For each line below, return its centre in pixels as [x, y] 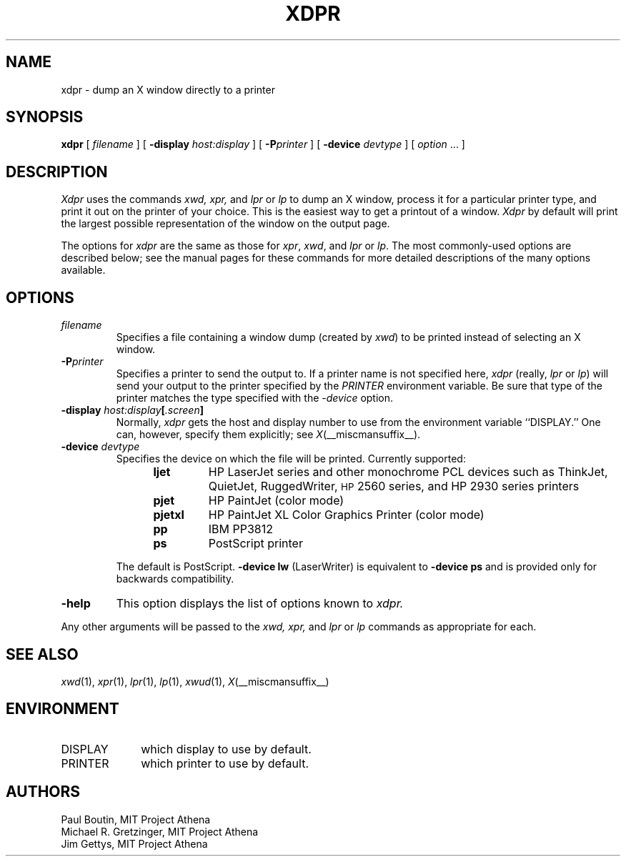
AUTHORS [43, 792]
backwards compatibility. [175, 579]
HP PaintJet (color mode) [276, 501]
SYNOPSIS [45, 117]
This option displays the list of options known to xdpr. [260, 604]
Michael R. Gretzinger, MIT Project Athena [160, 831]
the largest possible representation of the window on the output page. [225, 224]
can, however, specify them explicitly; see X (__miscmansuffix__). [268, 435]
